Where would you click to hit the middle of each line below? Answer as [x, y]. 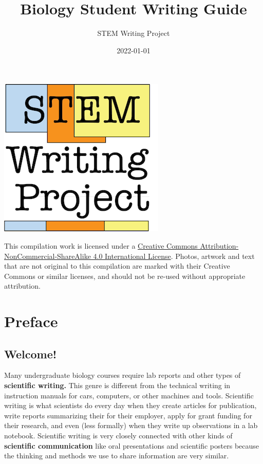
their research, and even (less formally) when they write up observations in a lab [131, 425]
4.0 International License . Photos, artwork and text [174, 256]
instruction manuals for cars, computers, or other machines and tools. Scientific [129, 395]
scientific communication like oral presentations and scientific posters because [132, 445]
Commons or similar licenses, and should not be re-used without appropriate [125, 276]
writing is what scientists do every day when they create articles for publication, [130, 405]
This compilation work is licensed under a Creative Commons [101, 245]
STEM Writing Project [134, 33]
